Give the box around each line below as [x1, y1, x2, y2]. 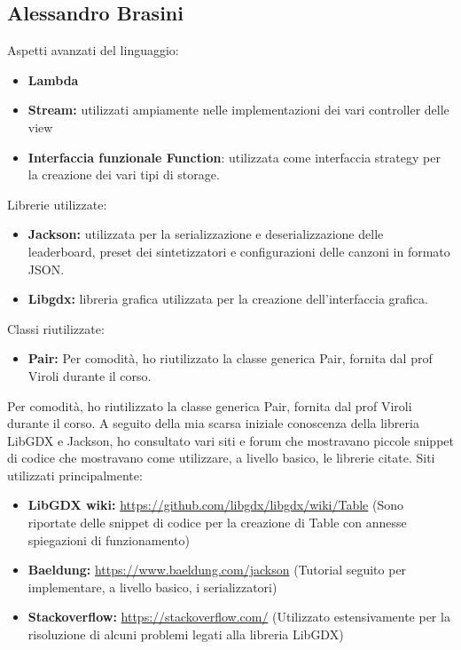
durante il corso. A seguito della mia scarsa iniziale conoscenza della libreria [7, 414, 419, 432]
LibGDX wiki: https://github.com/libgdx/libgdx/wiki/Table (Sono [27, 495, 404, 514]
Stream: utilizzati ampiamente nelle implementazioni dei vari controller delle [27, 100, 449, 119]
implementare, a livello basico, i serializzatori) [27, 577, 277, 596]
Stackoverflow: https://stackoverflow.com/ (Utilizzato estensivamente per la [27, 607, 450, 626]
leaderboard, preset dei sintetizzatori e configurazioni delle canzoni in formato [27, 242, 450, 260]
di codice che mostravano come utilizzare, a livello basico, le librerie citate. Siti [7, 448, 435, 467]
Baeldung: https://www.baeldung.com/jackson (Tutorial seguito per [27, 560, 407, 579]
